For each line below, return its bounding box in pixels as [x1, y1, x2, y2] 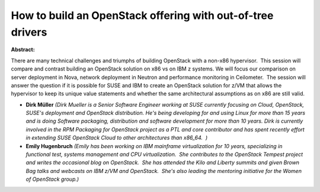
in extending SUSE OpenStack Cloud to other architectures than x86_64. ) [25, 134, 208, 142]
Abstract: [11, 46, 35, 53]
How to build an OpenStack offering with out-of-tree [11, 9, 274, 22]
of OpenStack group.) [25, 175, 79, 183]
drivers [11, 25, 47, 39]
